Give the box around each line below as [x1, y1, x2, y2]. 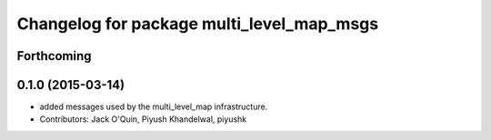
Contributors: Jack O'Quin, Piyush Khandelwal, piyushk [39, 114, 247, 125]
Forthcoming [16, 48, 92, 64]
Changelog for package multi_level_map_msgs [16, 14, 379, 34]
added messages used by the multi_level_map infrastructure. [39, 101, 268, 113]
